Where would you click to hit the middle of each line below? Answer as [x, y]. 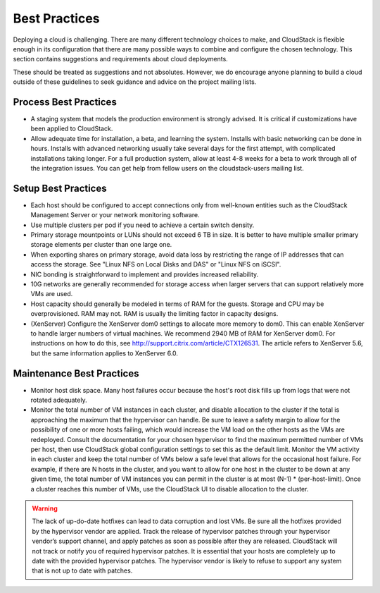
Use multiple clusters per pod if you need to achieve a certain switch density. [142, 225]
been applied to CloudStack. [72, 129]
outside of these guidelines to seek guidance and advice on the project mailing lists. [135, 82]
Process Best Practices [65, 102]
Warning [45, 508]
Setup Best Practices [60, 188]
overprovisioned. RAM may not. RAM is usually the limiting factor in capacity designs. [154, 314]
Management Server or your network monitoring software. [115, 215]
